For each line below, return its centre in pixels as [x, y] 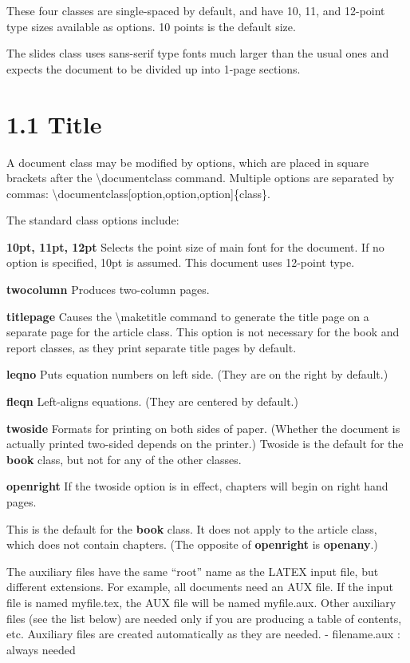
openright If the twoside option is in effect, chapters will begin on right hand [197, 486]
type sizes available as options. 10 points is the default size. [151, 26]
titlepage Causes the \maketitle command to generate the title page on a [188, 316]
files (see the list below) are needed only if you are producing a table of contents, [204, 618]
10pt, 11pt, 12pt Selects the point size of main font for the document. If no [195, 246]
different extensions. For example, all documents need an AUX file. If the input [200, 587]
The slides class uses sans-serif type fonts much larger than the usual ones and [198, 53]
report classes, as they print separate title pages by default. [152, 347]
